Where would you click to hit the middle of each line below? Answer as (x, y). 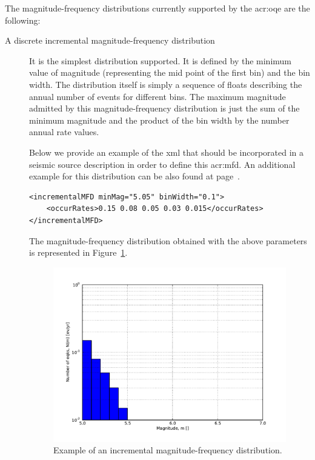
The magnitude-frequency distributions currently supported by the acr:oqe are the (157, 8)
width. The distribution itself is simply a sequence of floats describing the (166, 84)
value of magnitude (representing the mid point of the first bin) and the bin (170, 72)
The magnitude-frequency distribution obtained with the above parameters (168, 240)
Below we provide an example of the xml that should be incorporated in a (167, 152)
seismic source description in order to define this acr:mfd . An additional (162, 164)
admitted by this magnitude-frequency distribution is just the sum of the (164, 108)
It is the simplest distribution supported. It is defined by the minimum (161, 60)
